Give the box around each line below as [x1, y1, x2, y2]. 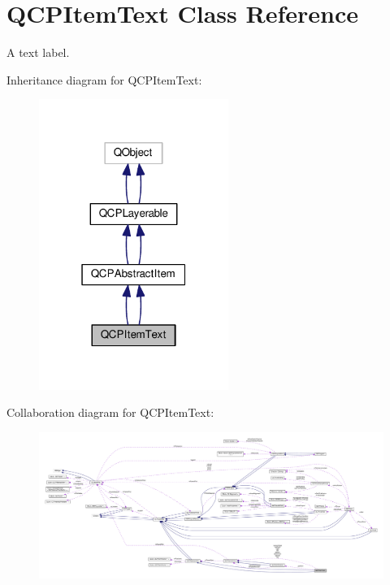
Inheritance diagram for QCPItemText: [6, 71, 202, 88]
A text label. [6, 44, 70, 61]
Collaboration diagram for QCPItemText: [6, 404, 214, 421]
